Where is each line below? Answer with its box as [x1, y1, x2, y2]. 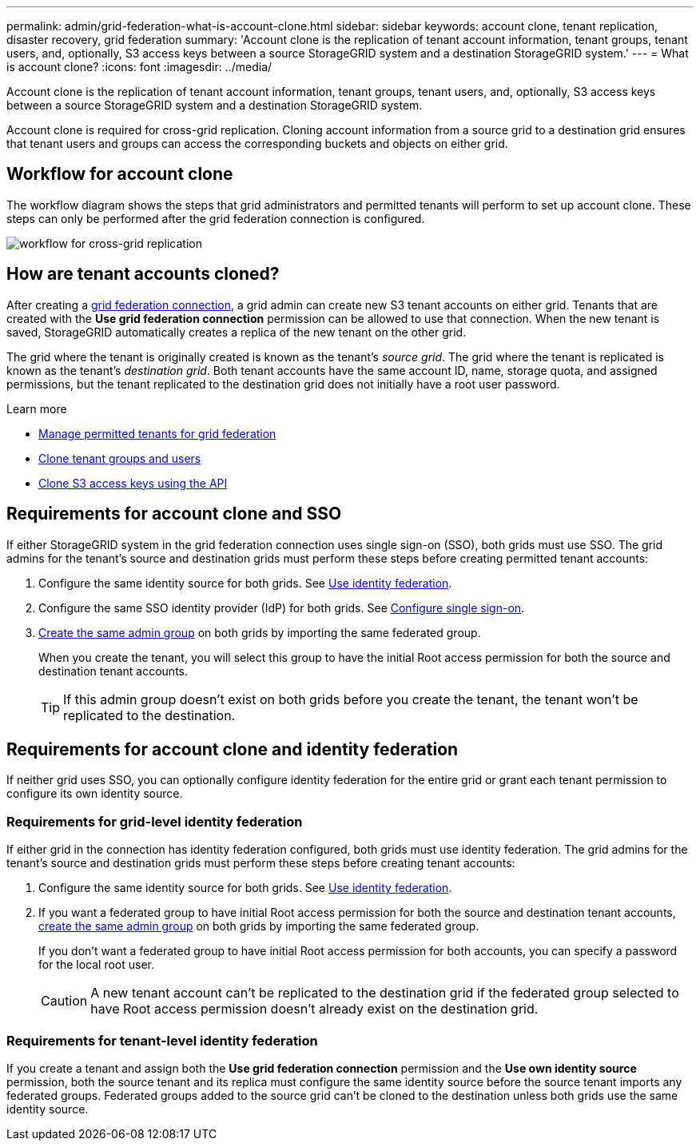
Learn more [6, 401, 67, 416]
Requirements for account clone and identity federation [6, 739, 459, 759]
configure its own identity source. [6, 787, 183, 801]
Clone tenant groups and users [38, 451, 201, 465]
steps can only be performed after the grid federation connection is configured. [6, 211, 425, 225]
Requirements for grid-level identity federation [6, 813, 303, 830]
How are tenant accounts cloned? [6, 264, 280, 285]
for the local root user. [38, 958, 155, 972]
